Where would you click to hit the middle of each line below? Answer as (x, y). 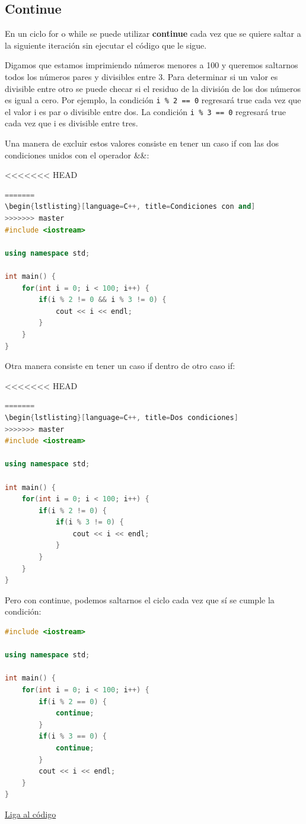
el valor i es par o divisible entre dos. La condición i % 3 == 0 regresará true (146, 111)
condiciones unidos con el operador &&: (77, 155)
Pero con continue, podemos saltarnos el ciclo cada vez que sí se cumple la (140, 599)
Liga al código (31, 814)
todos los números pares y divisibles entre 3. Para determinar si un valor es (141, 76)
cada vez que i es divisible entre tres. (71, 123)
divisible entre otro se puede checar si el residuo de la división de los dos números (153, 88)
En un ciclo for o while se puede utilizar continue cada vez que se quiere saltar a (153, 34)
